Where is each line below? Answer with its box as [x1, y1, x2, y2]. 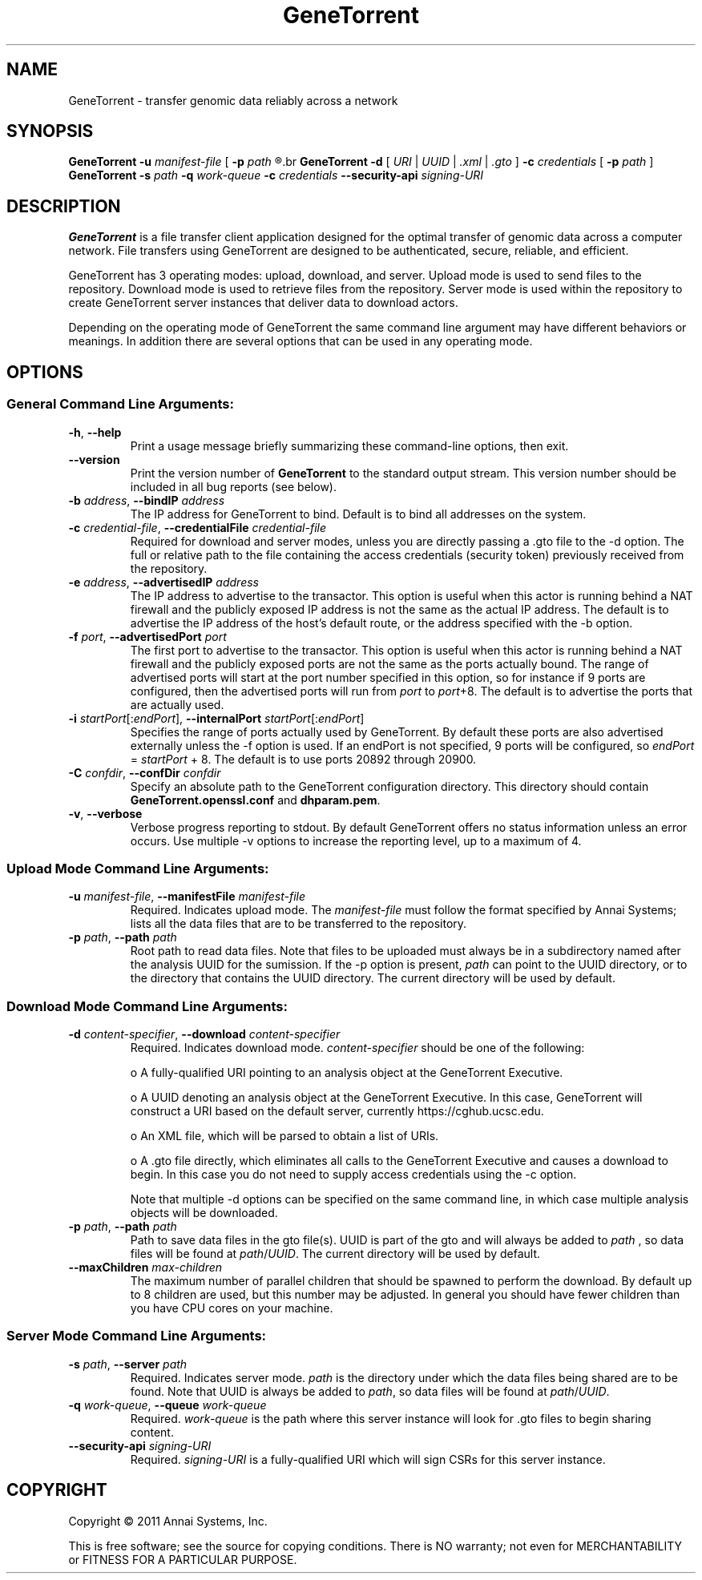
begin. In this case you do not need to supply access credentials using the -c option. [130, 1167, 577, 1181]
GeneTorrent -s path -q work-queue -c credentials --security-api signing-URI [68, 168, 484, 183]
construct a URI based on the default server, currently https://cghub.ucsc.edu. [130, 1104, 544, 1118]
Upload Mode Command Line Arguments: [6, 860, 269, 877]
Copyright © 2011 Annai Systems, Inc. [68, 1513, 268, 1528]
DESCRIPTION [6, 195, 121, 216]
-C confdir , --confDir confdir [68, 765, 221, 780]
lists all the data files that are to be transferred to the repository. [130, 917, 467, 931]
